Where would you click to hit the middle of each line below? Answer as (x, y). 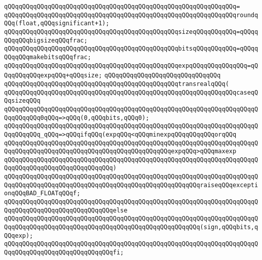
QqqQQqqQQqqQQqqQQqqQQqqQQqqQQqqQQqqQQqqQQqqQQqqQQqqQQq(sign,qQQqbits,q (131, 227)
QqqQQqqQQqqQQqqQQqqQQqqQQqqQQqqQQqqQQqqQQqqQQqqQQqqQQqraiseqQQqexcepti (131, 185)
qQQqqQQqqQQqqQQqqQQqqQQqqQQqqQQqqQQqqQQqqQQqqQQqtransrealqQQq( (117, 84)
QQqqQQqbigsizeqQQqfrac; (46, 40)
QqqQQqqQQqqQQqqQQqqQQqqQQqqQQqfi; (64, 253)
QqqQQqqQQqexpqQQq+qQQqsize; (53, 76)
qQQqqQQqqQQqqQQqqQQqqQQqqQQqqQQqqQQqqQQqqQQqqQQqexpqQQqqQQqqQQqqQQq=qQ (131, 66)
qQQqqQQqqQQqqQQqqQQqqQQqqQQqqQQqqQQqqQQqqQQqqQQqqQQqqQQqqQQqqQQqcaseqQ (131, 92)
